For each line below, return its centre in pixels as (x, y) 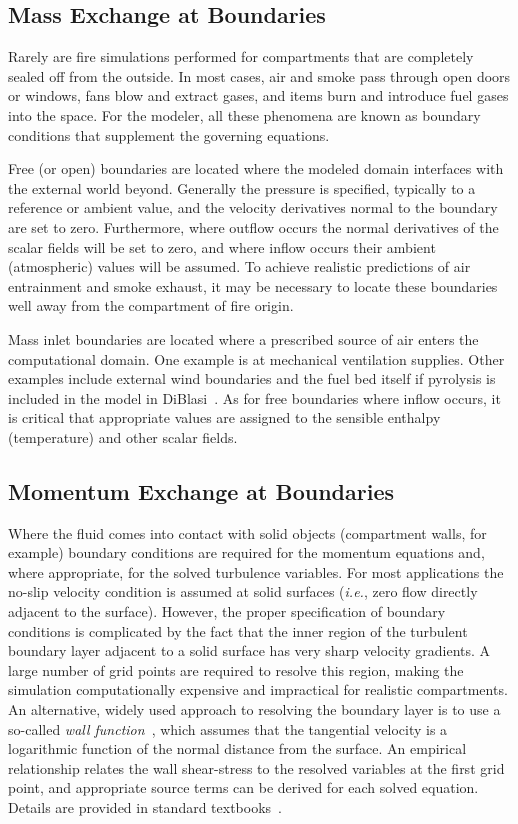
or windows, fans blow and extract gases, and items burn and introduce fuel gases (258, 95)
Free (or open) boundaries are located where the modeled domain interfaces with (256, 168)
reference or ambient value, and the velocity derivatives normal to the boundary (253, 207)
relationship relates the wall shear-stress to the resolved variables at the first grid (256, 767)
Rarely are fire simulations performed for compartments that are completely (241, 56)
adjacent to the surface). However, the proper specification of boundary (227, 611)
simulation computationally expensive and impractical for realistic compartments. (258, 689)
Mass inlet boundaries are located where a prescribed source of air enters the (243, 338)
